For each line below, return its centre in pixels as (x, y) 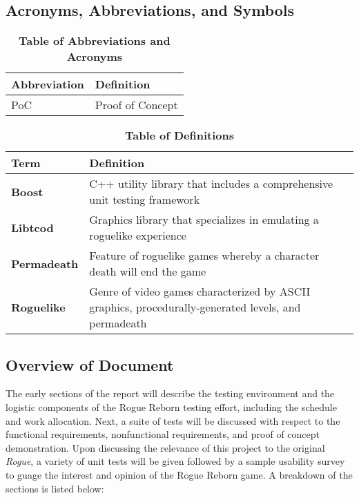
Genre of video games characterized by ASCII (200, 291)
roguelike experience (138, 236)
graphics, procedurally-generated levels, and (195, 307)
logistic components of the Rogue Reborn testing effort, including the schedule (171, 407)
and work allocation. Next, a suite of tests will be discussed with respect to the (173, 420)
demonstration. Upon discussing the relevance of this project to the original (165, 447)
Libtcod (32, 227)
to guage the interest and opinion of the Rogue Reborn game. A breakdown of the (179, 474)
